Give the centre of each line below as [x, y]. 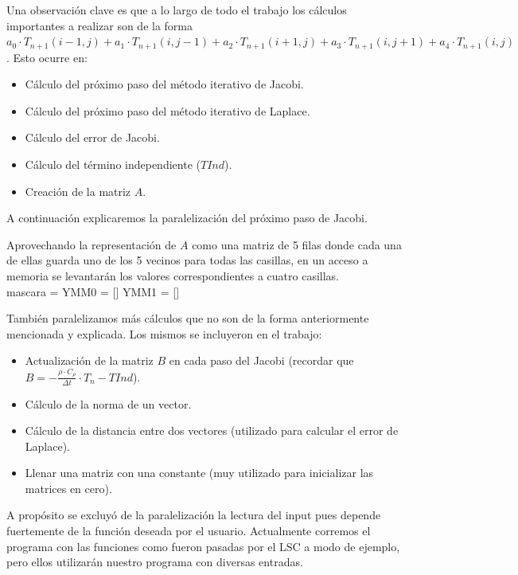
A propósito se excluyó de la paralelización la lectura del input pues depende [194, 515]
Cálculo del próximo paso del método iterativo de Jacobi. [164, 84]
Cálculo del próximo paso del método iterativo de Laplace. [167, 110]
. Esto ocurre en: [47, 57]
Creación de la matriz [78, 191]
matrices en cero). [68, 488]
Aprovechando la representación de [92, 244]
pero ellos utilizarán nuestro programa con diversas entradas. [155, 562]
